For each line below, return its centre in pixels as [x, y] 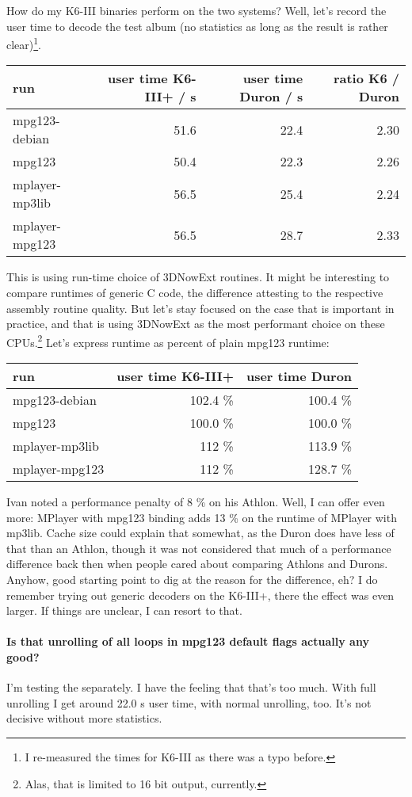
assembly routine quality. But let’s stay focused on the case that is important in [200, 308]
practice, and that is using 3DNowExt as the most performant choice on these [196, 324]
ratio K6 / [366, 78]
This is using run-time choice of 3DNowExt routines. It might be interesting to [198, 277]
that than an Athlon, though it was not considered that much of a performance [199, 548]
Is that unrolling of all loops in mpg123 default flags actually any [188, 641]
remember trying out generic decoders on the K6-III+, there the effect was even [200, 595]
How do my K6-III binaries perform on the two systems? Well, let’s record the [196, 10]
